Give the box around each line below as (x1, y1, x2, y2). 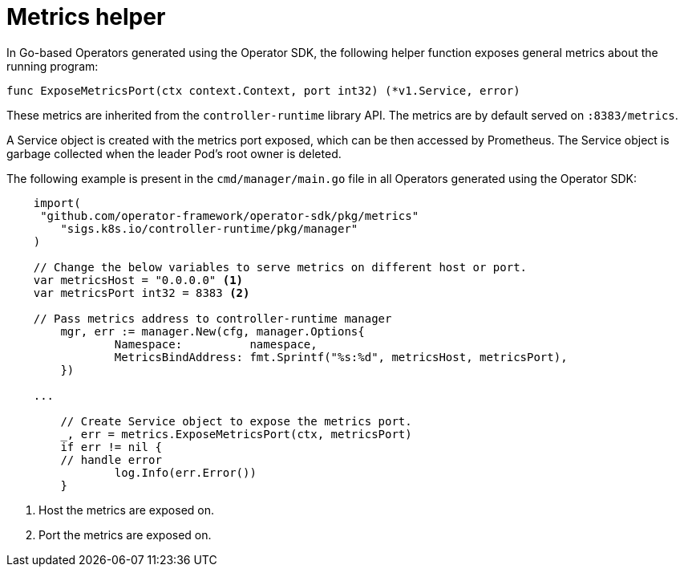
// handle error (60, 453, 162, 466)
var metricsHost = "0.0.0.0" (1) (33, 273, 244, 286)
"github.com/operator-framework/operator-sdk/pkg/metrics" (40, 209, 419, 222)
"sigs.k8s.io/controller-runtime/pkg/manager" (60, 221, 358, 235)
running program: (6, 59, 99, 73)
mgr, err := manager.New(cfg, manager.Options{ (60, 324, 365, 338)
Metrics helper (6, 3, 166, 30)
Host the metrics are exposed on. (38, 502, 215, 517)
